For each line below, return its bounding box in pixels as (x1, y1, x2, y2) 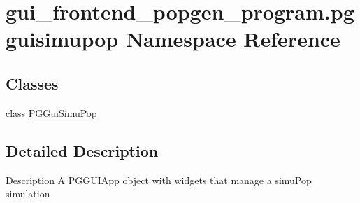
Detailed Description (6, 139, 159, 161)
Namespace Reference (125, 24, 340, 53)
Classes (6, 72, 59, 94)
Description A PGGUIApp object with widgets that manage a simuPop (6, 172, 312, 187)
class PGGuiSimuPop (6, 105, 97, 120)
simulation (6, 186, 50, 201)
